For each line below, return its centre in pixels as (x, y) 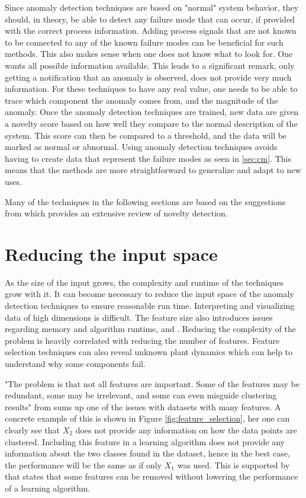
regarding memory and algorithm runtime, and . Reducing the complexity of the (150, 329)
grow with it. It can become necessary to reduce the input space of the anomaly (149, 294)
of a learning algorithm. (48, 488)
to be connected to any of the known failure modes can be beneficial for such (144, 42)
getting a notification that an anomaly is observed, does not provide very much (148, 77)
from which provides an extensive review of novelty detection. (116, 213)
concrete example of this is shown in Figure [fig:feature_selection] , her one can (147, 418)
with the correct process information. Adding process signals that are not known (151, 31)
